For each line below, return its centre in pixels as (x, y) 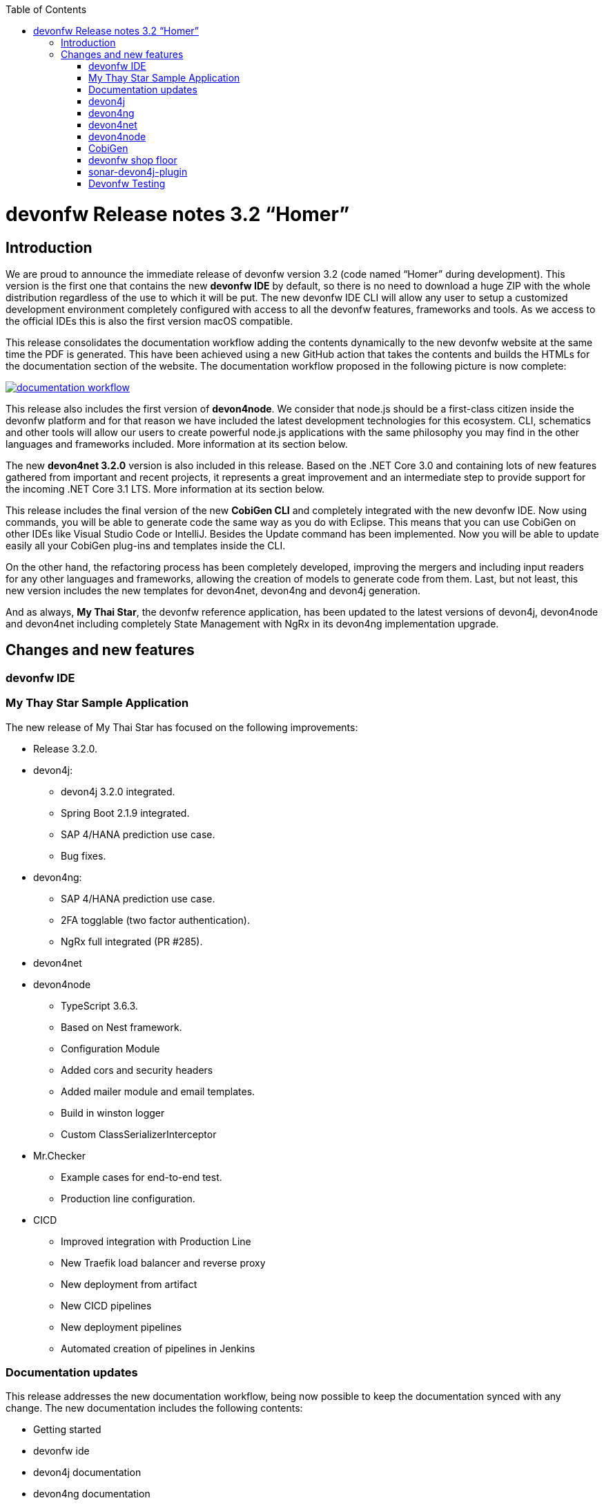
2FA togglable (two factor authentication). (155, 920)
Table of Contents (46, 9)
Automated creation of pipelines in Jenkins (158, 1348)
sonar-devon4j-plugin (138, 172)
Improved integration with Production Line (156, 1241)
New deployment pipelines (121, 1327)
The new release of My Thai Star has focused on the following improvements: (182, 727)
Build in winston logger (113, 1113)
